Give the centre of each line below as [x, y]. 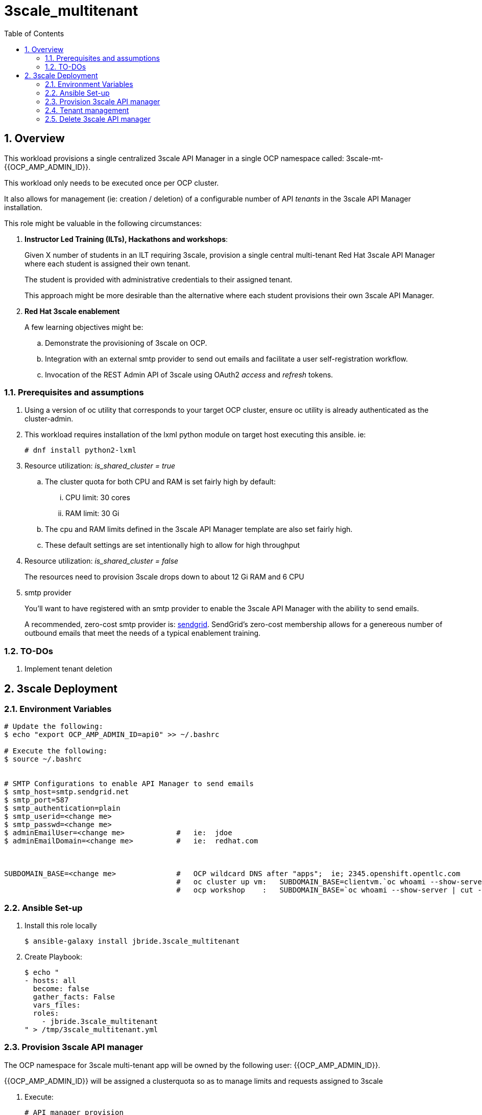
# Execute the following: [56, 751]
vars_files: [57, 1005]
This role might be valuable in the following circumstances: [103, 223]
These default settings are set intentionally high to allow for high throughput [173, 545]
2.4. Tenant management [87, 110]
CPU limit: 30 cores [98, 498]
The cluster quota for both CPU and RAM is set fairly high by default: [160, 482]
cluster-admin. [49, 419]
